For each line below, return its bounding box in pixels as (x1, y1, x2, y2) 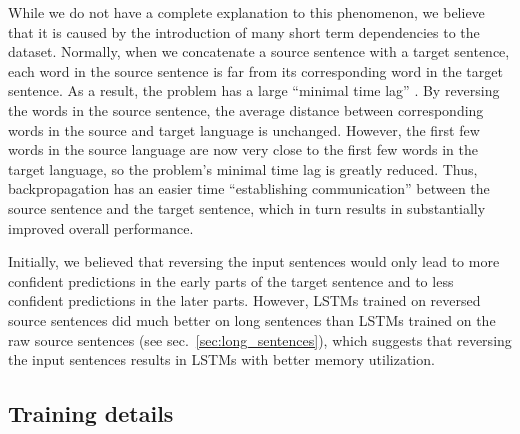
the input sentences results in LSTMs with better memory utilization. (8, 349, 435, 370)
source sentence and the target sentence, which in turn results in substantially (8, 197, 486, 218)
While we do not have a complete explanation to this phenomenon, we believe (8, 2, 485, 22)
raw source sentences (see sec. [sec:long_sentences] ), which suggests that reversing (8, 329, 512, 350)
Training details (8, 398, 174, 429)
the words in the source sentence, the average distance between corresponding (8, 99, 484, 120)
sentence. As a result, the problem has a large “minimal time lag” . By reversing (8, 80, 500, 101)
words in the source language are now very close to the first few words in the (8, 139, 478, 160)
